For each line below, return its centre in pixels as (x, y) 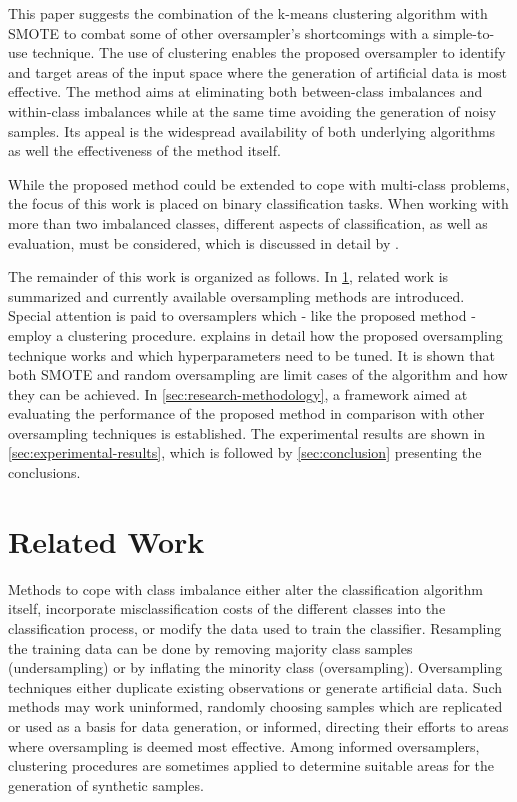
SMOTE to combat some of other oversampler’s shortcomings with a (218, 32)
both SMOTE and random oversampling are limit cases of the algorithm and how (258, 374)
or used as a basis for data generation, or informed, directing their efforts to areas (258, 725)
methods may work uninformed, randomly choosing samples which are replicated (255, 706)
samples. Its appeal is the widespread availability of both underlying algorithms (252, 130)
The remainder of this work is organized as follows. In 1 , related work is (228, 276)
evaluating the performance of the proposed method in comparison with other (246, 413)
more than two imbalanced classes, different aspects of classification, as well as (248, 222)
